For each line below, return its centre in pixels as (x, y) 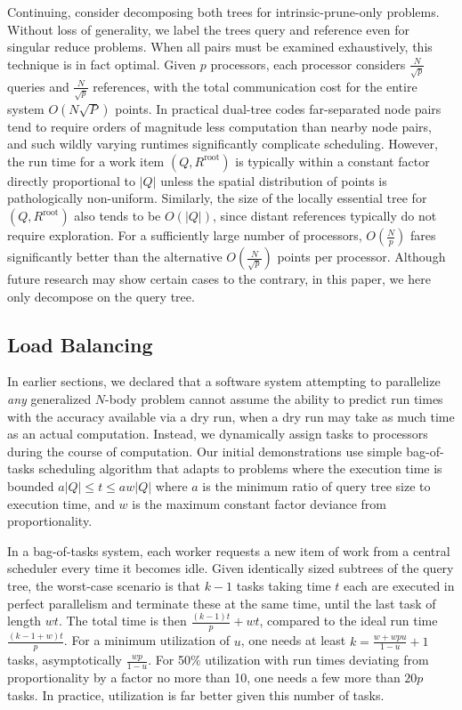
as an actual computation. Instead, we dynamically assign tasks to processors (218, 434)
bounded (31, 486)
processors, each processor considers (308, 64)
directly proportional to (72, 180)
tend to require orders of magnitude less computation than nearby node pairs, (219, 126)
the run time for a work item (86, 161)
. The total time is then (122, 621)
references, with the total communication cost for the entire (255, 86)
